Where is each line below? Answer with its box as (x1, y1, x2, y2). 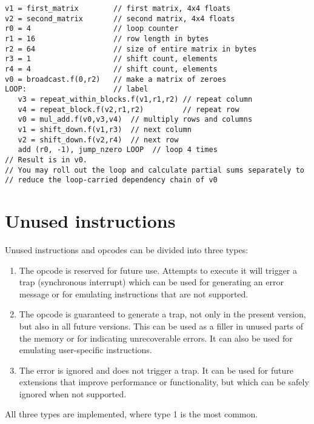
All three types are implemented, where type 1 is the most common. (5, 408, 258, 420)
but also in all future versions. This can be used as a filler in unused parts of (19, 319, 304, 332)
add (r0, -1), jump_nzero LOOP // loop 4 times (18, 145, 218, 154)
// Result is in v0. (5, 155, 88, 164)
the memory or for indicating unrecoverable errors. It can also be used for (19, 331, 293, 344)
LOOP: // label (5, 85, 149, 94)
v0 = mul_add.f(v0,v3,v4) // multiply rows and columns (18, 115, 253, 124)
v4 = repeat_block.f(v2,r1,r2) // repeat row (18, 105, 239, 114)
